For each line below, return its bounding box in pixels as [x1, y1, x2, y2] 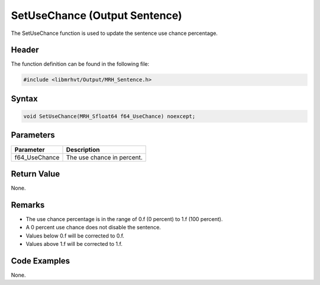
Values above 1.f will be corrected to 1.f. [25, 241, 123, 248]
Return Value [11, 169, 60, 179]
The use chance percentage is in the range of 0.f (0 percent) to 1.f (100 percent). [25, 215, 223, 222]
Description [66, 145, 100, 153]
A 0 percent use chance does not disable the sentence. [25, 224, 161, 231]
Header [11, 45, 39, 55]
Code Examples [11, 255, 71, 266]
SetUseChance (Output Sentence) [11, 9, 183, 22]
